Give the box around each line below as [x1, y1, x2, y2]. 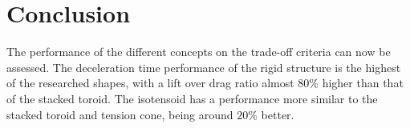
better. [261, 106, 294, 122]
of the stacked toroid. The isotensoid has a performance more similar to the [6, 90, 378, 106]
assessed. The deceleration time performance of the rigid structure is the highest [6, 58, 401, 75]
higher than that [322, 74, 404, 91]
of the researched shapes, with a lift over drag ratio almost [6, 74, 294, 91]
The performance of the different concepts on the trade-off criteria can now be [6, 43, 391, 60]
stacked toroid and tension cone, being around [6, 106, 233, 122]
